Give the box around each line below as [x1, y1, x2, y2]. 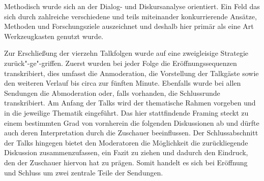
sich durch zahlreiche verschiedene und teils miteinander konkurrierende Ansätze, [4, 11, 257, 21]
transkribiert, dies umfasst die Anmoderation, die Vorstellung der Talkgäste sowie [4, 67, 259, 78]
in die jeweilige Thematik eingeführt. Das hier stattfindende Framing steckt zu [4, 107, 249, 118]
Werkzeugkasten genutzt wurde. [4, 30, 103, 41]
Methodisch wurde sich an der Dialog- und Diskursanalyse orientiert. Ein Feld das [4, 1, 260, 11]
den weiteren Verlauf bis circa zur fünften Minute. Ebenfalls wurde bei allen [4, 78, 241, 88]
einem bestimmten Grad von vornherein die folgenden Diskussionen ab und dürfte [4, 117, 259, 128]
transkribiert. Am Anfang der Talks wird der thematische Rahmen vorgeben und [4, 97, 256, 108]
